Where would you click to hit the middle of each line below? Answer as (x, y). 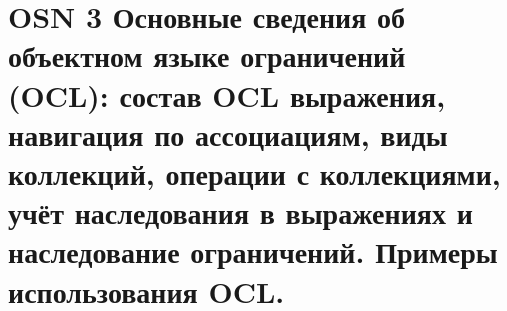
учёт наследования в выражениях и (240, 212)
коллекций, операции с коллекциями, (254, 172)
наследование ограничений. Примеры (253, 251)
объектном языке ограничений (207, 55)
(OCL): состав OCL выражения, (227, 94)
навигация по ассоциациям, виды (228, 133)
